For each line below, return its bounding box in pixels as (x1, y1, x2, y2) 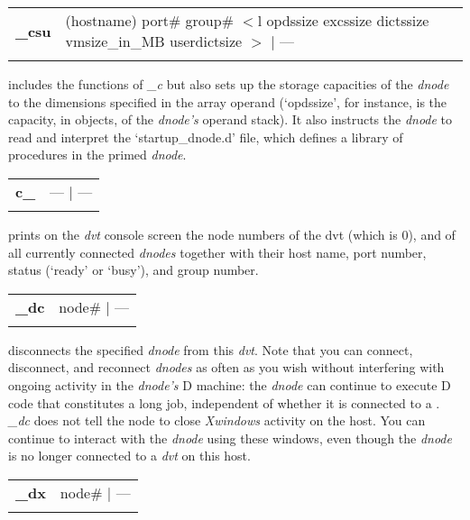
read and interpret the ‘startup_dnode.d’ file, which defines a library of (8, 127, 403, 146)
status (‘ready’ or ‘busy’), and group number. (8, 260, 259, 279)
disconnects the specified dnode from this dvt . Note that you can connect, (8, 340, 413, 359)
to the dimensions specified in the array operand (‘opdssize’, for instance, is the (8, 92, 447, 111)
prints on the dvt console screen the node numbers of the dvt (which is (8, 224, 398, 243)
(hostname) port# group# (65, 10, 234, 31)
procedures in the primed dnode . (8, 145, 187, 164)
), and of (408, 224, 456, 243)
